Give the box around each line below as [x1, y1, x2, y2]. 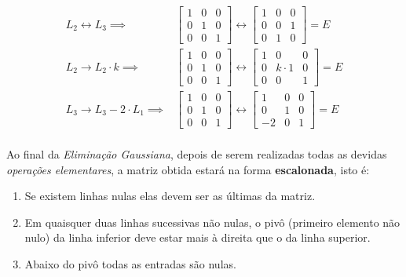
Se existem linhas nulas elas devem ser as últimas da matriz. [24, 188, 316, 204]
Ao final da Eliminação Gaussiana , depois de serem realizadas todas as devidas [6, 145, 387, 162]
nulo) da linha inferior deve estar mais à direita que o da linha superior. [24, 229, 371, 246]
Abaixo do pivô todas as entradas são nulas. [24, 255, 236, 272]
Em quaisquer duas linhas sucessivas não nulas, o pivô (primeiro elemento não [24, 213, 401, 230]
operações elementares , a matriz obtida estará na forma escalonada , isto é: [6, 161, 370, 177]
